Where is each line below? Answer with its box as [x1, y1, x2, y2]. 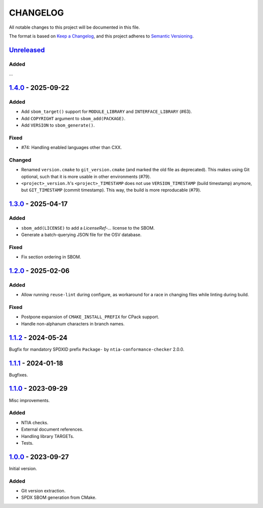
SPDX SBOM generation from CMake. [21, 494, 97, 501]
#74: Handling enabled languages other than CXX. [21, 145, 122, 150]
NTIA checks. [21, 419, 49, 425]
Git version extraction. [21, 488, 66, 493]
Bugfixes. [9, 372, 28, 378]
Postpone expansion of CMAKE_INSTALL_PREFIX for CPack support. [21, 314, 159, 320]
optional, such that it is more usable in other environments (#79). [21, 173, 151, 180]
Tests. [21, 440, 34, 446]
